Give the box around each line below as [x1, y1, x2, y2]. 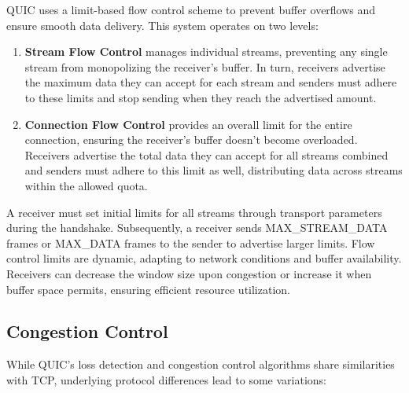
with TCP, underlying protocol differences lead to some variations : [6, 371, 326, 387]
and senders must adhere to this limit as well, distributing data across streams [24, 162, 403, 178]
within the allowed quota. [24, 177, 148, 193]
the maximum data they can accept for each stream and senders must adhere [24, 74, 397, 90]
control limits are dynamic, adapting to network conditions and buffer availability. [6, 250, 402, 266]
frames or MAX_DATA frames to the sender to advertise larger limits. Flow [6, 234, 375, 251]
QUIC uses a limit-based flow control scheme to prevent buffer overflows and [6, 2, 376, 17]
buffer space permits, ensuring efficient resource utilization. [6, 281, 290, 297]
